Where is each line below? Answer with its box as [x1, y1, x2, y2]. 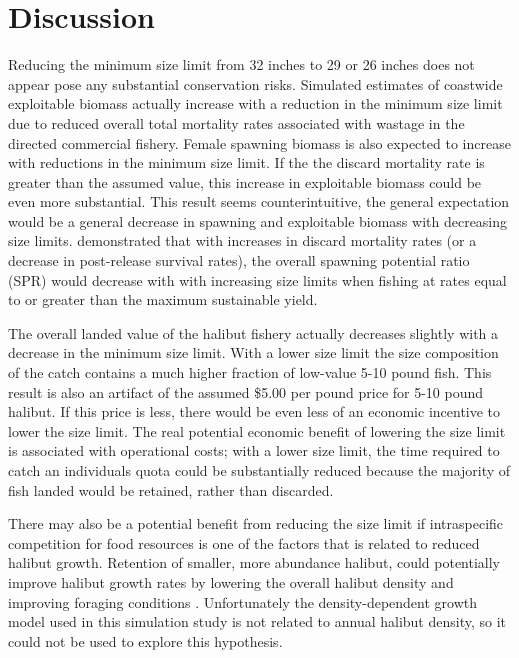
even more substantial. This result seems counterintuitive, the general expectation [8, 191, 510, 212]
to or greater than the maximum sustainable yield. [8, 289, 318, 310]
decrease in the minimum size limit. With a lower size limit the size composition [8, 342, 499, 363]
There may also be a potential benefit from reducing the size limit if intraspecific [8, 513, 504, 534]
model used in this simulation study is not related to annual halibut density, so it [8, 611, 507, 632]
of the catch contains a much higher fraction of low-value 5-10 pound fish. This [8, 362, 492, 383]
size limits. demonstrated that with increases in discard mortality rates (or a [8, 230, 477, 251]
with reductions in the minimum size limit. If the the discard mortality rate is [8, 152, 485, 173]
